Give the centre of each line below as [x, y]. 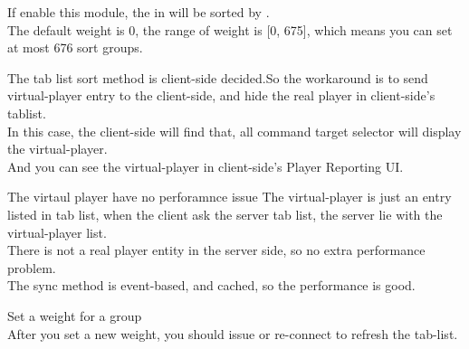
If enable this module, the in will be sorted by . [139, 12]
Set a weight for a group [75, 315]
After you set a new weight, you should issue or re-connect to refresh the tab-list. [233, 333]
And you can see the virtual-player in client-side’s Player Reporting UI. [206, 166]
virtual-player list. [57, 232]
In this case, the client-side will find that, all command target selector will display [234, 131]
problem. [32, 267]
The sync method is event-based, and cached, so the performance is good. [211, 285]
